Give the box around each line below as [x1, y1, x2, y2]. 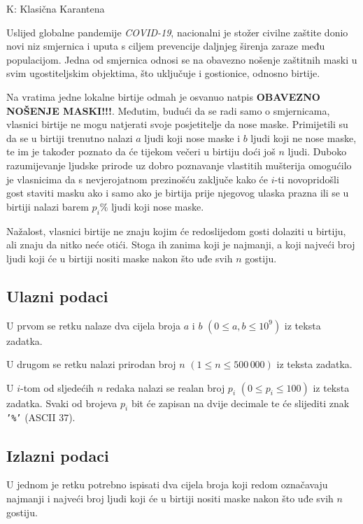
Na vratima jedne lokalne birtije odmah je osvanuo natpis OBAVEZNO [6, 89, 320, 104]
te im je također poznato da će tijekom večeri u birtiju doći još [6, 144, 276, 159]
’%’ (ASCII [6, 410, 56, 425]
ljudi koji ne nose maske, [250, 130, 357, 145]
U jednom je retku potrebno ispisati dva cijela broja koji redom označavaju [6, 477, 328, 492]
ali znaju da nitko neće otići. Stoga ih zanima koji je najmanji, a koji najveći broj [6, 237, 355, 252]
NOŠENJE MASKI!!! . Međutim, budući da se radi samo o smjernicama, [6, 103, 330, 118]
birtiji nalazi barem [6, 199, 89, 213]
